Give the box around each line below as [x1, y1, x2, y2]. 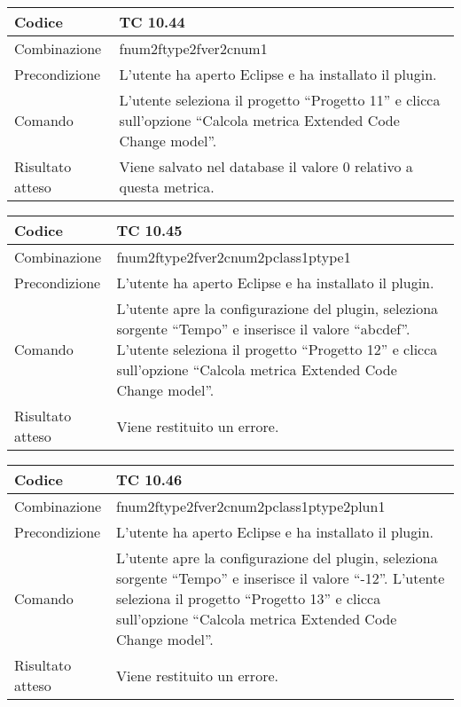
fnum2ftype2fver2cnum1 [119, 38, 268, 59]
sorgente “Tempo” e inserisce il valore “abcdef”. [116, 318, 410, 339]
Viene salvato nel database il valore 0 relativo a [119, 156, 413, 177]
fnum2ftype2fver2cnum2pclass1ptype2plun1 [116, 496, 386, 516]
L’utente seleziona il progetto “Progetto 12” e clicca [116, 339, 438, 359]
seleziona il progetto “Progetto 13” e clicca [116, 588, 381, 609]
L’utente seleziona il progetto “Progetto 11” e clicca [119, 90, 441, 110]
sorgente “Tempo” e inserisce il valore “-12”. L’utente [116, 568, 445, 588]
